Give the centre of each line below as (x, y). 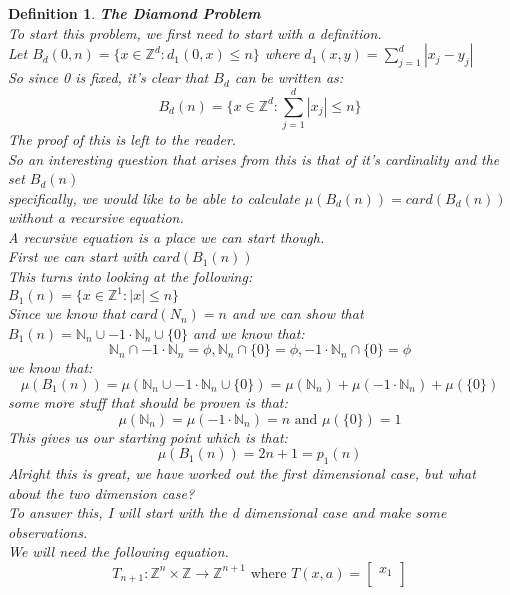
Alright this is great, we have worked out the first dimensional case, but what (242, 472)
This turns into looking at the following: (130, 276)
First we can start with (78, 256)
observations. (48, 531)
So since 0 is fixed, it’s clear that (108, 77)
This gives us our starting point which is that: (148, 436)
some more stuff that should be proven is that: (148, 401)
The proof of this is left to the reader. (122, 138)
